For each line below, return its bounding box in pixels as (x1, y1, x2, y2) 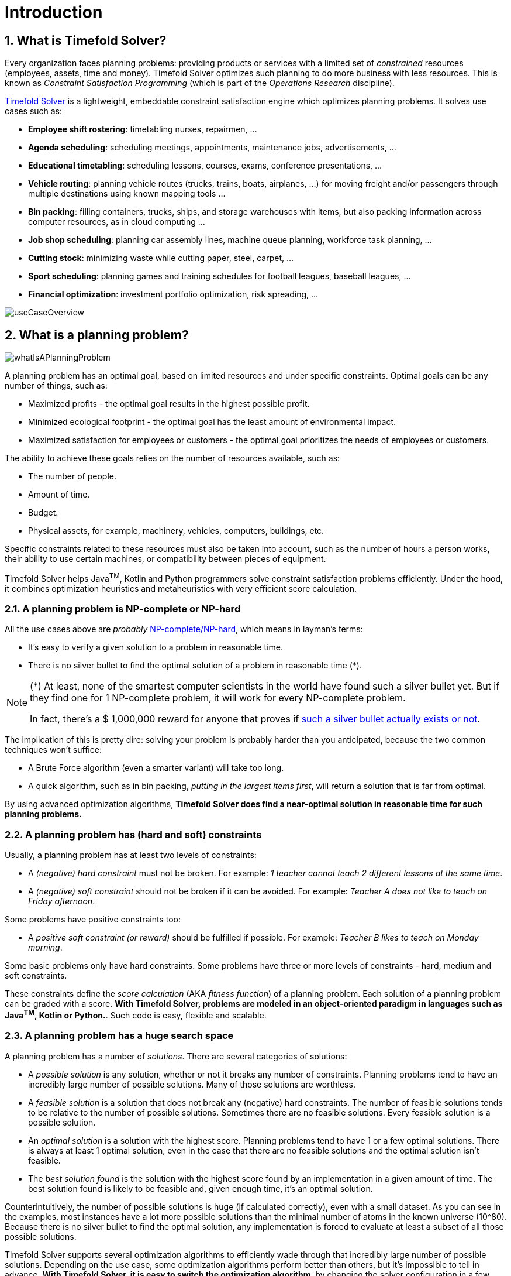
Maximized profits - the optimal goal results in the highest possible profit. (28, 399, 310, 409)
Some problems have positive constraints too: (5, 914, 181, 925)
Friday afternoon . (28, 896, 95, 907)
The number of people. (28, 471, 116, 482)
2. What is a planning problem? (5, 327, 189, 342)
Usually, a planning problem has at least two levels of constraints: (5, 850, 257, 860)
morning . (28, 942, 63, 953)
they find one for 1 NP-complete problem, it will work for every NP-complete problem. (30, 692, 406, 704)
